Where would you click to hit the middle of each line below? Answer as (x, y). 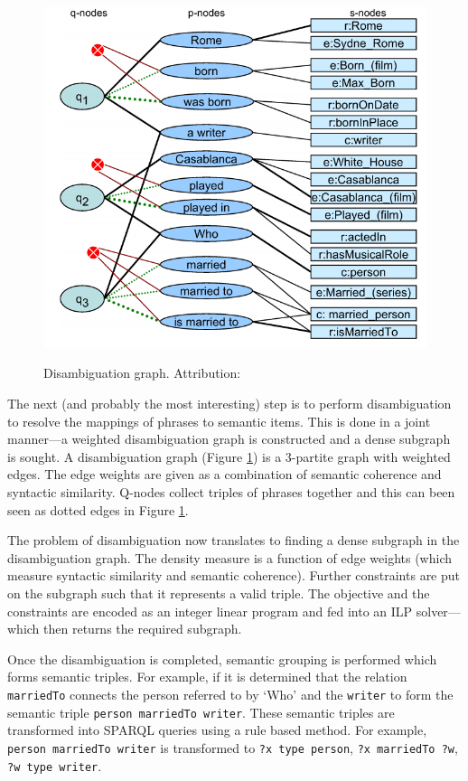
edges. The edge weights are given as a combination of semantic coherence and (225, 474)
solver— (438, 611)
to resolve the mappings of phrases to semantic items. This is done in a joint (219, 421)
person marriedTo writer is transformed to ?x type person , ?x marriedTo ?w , (233, 747)
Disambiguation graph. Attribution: (142, 373)
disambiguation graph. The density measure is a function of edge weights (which (230, 557)
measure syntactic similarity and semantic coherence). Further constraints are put (234, 575)
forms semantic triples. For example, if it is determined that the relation (207, 677)
